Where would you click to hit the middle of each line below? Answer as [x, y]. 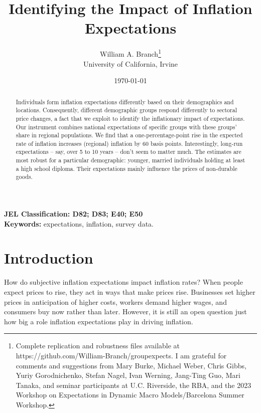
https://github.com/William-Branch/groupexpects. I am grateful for [121, 355]
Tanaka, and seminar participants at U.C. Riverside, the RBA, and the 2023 [134, 385]
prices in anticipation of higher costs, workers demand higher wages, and [115, 301]
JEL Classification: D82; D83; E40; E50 [74, 214]
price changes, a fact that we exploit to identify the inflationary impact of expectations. [130, 118]
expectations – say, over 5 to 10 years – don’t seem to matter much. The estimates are [128, 152]
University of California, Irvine [130, 63]
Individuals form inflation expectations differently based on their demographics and [125, 101]
